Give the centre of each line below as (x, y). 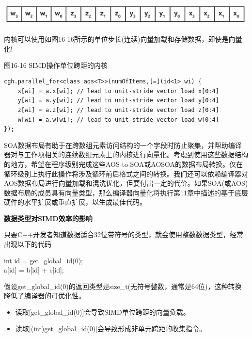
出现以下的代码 (28, 244)
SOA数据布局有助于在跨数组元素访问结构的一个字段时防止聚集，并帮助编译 (123, 145)
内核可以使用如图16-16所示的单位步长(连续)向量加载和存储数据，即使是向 (120, 39)
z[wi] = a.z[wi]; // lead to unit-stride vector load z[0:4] (118, 110)
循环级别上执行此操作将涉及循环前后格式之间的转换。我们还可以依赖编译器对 (126, 173)
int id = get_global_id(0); (43, 260)
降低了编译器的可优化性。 (45, 296)
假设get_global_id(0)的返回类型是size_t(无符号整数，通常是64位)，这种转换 (123, 286)
